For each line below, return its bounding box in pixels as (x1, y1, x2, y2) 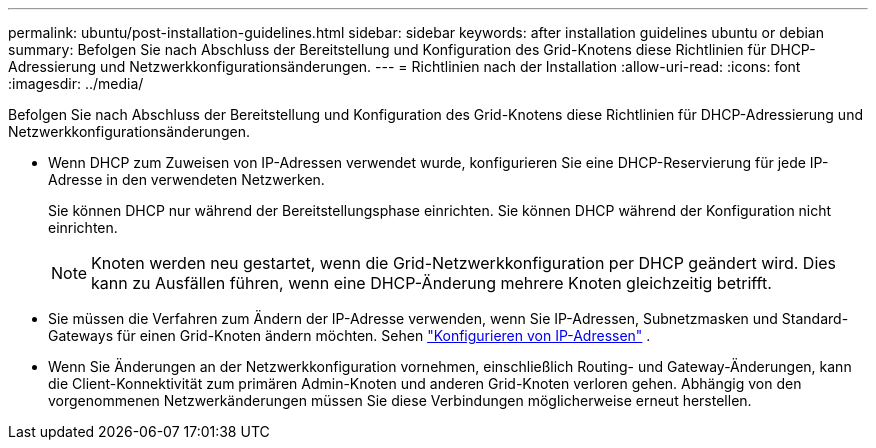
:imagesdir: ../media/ (8, 75, 144, 92)
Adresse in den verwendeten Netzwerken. (48, 171, 325, 188)
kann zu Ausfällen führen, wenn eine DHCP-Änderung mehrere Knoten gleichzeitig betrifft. (91, 273, 772, 293)
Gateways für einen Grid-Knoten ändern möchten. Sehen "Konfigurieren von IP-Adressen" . (48, 327, 651, 344)
